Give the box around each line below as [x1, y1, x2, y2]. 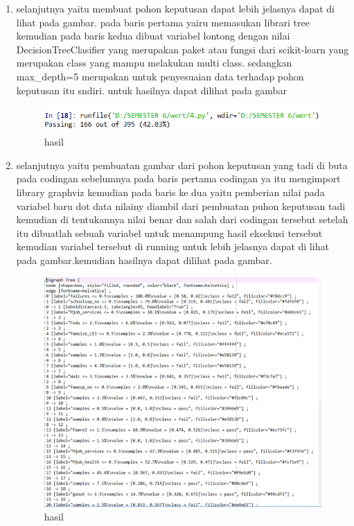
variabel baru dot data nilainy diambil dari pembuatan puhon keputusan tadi [16, 198, 346, 213]
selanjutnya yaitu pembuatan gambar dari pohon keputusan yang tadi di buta [16, 157, 348, 172]
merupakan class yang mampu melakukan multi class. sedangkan [16, 55, 292, 70]
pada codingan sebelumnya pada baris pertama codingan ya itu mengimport [16, 171, 341, 186]
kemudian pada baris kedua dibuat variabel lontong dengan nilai [16, 28, 290, 43]
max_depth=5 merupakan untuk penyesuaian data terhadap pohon [16, 69, 304, 83]
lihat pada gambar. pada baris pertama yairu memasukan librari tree [16, 15, 310, 29]
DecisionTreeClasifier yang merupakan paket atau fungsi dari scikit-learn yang [16, 42, 349, 56]
